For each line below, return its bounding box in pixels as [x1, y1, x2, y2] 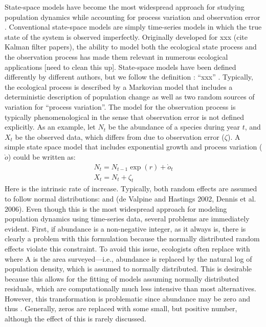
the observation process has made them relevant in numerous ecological [5, 51, 228, 62]
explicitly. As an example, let [5, 121, 96, 132]
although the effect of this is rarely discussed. [5, 313, 146, 324]
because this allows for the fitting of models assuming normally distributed [5, 273, 239, 284]
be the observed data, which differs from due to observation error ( [15, 131, 225, 142]
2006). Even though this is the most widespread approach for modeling [5, 203, 227, 214]
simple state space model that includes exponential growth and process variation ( [5, 141, 262, 152]
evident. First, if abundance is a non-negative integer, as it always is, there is [5, 223, 246, 234]
